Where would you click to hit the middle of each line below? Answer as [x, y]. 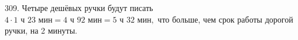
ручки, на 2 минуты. [41, 30]
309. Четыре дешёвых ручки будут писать [79, 8]
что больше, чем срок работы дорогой [225, 19]
